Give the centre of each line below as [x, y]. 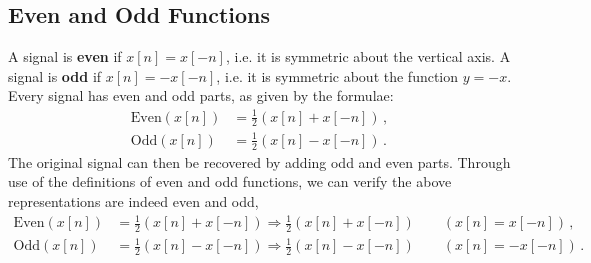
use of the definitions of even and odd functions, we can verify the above [230, 181]
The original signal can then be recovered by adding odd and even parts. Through [259, 161]
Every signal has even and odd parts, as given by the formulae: [201, 95]
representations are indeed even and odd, [133, 200]
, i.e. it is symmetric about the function [337, 75]
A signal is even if [65, 56]
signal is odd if [55, 75]
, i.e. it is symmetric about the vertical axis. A [368, 56]
